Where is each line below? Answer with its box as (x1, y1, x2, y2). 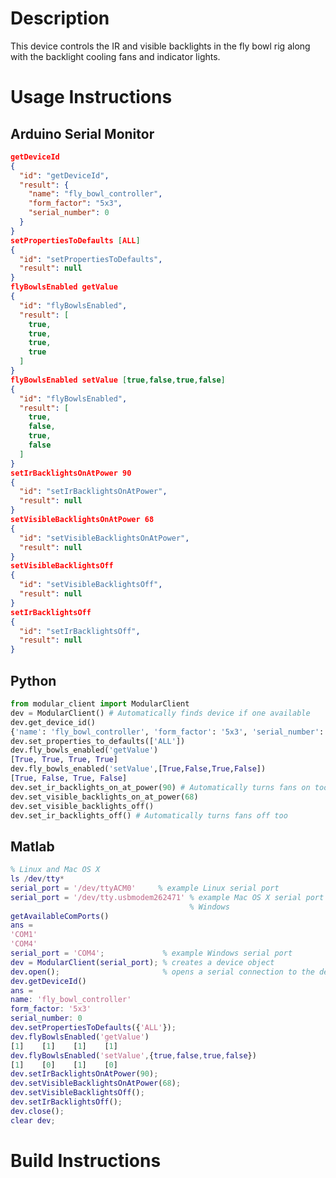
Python (10, 672, 57, 689)
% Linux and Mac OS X (10, 865, 101, 875)
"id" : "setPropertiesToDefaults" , (19, 254, 163, 264)
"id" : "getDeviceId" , (19, 170, 110, 181)
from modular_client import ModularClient (10, 699, 190, 709)
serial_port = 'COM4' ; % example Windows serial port (10, 948, 293, 959)
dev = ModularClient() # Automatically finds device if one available (10, 708, 311, 718)
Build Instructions (10, 1149, 162, 1172)
